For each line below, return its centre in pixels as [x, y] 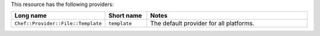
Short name [125, 16]
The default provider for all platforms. [202, 24]
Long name [31, 16]
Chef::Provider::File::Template [58, 23]
